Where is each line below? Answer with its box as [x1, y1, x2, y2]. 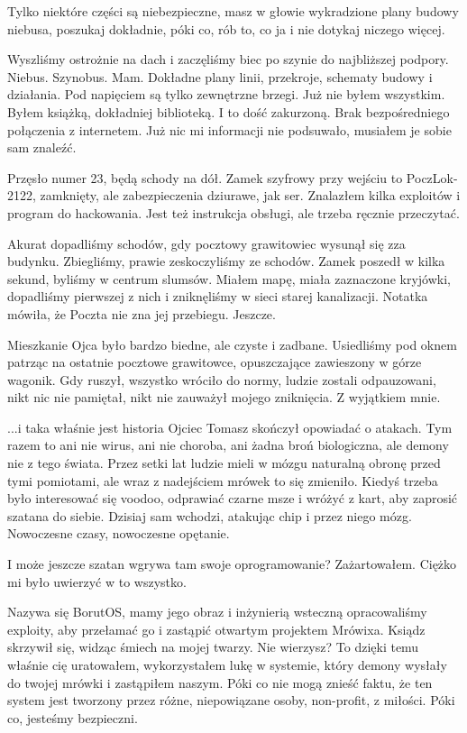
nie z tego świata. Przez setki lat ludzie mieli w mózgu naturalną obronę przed [7, 454, 441, 472]
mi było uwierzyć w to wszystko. [7, 572, 187, 591]
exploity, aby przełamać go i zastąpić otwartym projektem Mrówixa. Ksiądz [7, 619, 426, 638]
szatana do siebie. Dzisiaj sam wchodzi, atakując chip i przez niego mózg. [7, 506, 412, 525]
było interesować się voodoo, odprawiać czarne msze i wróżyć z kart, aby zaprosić [7, 489, 458, 508]
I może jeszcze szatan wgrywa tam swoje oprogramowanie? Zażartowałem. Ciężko [7, 554, 457, 573]
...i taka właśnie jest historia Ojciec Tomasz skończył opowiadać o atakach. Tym [7, 417, 453, 436]
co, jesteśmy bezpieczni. [7, 708, 138, 727]
